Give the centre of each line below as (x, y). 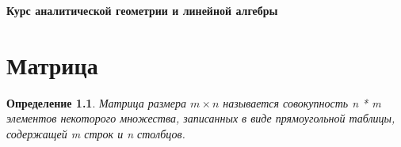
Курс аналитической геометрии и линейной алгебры (142, 10)
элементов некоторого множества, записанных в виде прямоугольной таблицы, (201, 118)
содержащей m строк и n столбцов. (96, 133)
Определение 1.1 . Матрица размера (97, 102)
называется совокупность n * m (302, 102)
